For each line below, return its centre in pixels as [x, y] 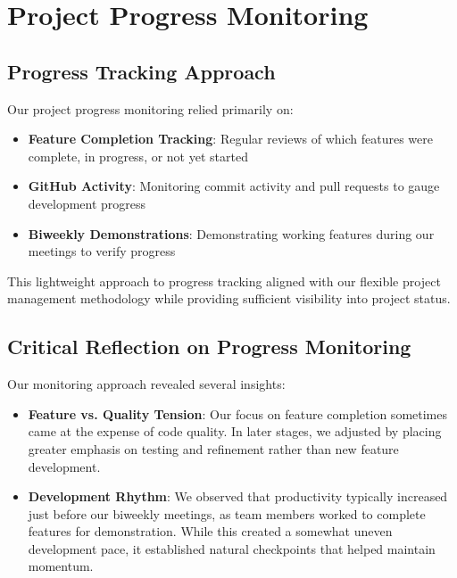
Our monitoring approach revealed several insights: [146, 384]
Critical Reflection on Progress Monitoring [209, 347]
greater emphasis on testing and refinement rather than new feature [213, 448]
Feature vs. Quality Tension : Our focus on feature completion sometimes [237, 413]
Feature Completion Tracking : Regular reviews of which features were [230, 139]
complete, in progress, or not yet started [138, 156]
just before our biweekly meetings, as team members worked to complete [227, 513]
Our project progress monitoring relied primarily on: [150, 108]
